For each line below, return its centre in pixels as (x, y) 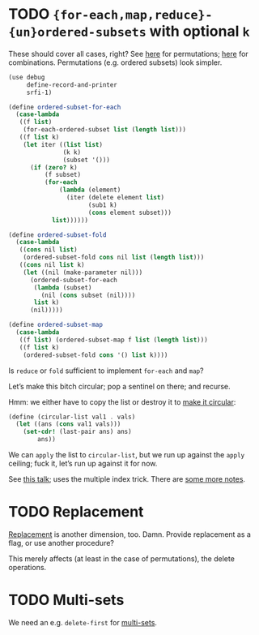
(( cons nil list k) (52, 265)
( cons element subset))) (130, 212)
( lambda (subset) (63, 287)
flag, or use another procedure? (62, 543)
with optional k (200, 31)
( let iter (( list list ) (63, 144)
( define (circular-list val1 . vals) (72, 417)
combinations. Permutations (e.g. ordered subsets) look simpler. (115, 62)
